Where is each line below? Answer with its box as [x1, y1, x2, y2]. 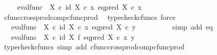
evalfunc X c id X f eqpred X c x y [11, 31, 135, 42]
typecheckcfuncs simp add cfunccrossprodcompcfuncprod [4, 41, 184, 52]
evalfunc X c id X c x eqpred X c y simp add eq [11, 21, 213, 32]
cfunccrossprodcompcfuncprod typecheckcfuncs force [4, 11, 176, 22]
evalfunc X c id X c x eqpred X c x [17, 2, 142, 12]
